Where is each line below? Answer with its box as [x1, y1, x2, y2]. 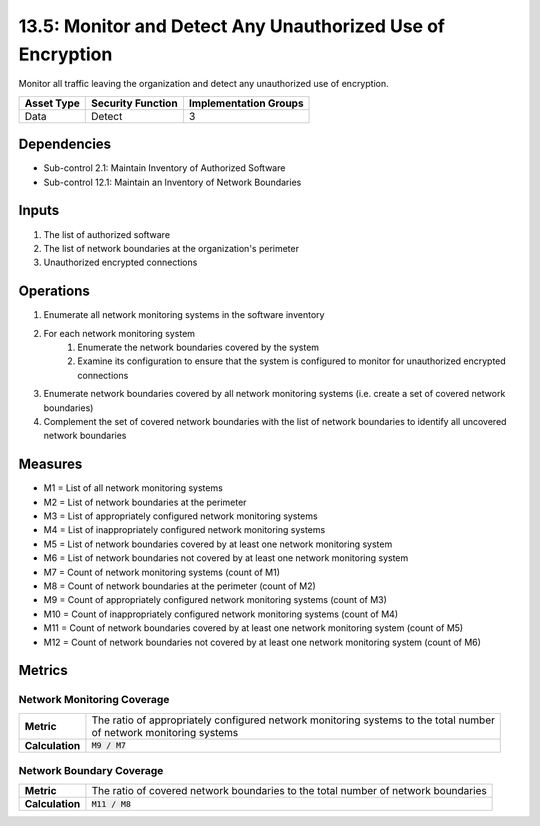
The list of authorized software [43, 228, 170, 240]
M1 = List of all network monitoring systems [43, 482, 224, 494]
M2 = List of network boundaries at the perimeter [43, 496, 247, 508]
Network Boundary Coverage [18, 764, 164, 778]
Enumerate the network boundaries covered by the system [77, 341, 320, 354]
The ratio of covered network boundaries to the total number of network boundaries [91, 784, 487, 798]
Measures [18, 456, 83, 473]
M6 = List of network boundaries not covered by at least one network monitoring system [43, 552, 409, 564]
